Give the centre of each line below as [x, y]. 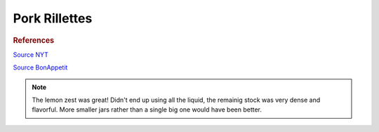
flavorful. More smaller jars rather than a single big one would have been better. [147, 110]
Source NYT [31, 54]
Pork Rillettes [53, 18]
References [34, 40]
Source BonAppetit [40, 67]
